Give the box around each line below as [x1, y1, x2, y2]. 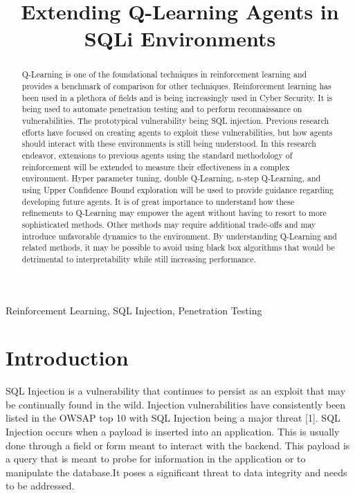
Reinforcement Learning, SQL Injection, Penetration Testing [6, 303, 262, 317]
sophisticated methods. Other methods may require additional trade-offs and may [21, 218, 316, 230]
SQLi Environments [84, 24, 276, 53]
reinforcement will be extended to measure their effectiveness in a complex [21, 161, 290, 172]
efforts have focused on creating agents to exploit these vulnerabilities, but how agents [21, 126, 333, 138]
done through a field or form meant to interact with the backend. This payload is [6, 438, 350, 452]
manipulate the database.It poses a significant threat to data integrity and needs [6, 465, 347, 479]
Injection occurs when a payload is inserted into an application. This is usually [6, 424, 340, 439]
